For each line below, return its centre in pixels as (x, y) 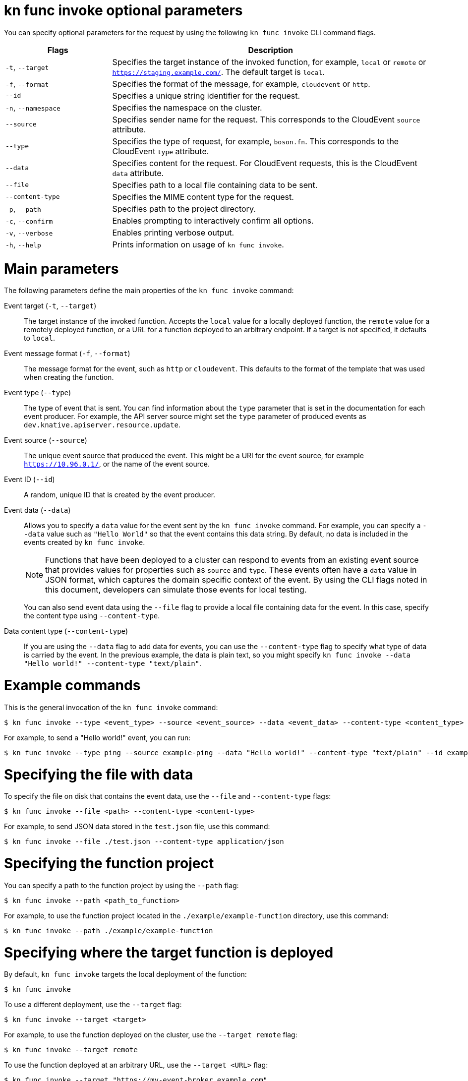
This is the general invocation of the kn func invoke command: (111, 707)
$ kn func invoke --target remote (71, 1050)
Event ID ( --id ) (29, 480)
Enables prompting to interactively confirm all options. (213, 220)
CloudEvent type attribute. (161, 151)
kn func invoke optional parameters (123, 10)
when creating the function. (69, 377)
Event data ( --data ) (37, 510)
